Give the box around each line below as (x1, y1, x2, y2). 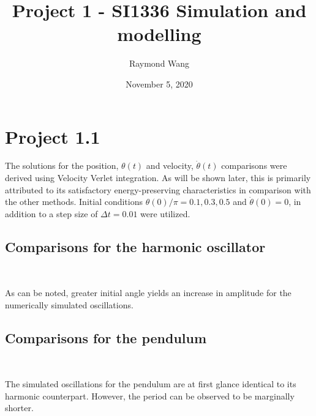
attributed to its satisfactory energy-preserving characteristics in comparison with (5, 183, 311, 196)
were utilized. (140, 207, 190, 220)
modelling (117, 21, 201, 46)
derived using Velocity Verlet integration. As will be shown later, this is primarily (5, 171, 311, 184)
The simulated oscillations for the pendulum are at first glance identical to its (5, 377, 296, 390)
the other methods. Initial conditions (5, 195, 143, 208)
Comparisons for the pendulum (5, 328, 207, 347)
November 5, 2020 (126, 77, 193, 90)
